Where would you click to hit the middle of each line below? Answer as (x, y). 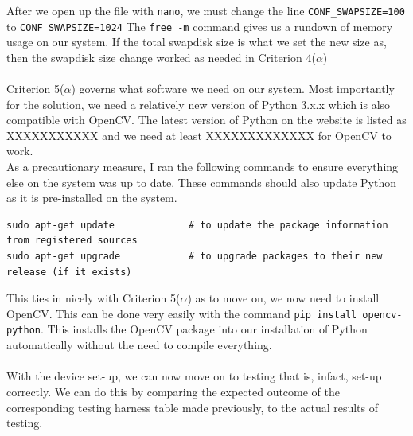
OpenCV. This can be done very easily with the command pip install (182, 313)
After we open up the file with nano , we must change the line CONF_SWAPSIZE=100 (206, 10)
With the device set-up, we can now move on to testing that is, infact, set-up (194, 376)
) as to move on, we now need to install (283, 298)
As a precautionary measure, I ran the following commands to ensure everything (203, 167)
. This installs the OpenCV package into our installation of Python (204, 329)
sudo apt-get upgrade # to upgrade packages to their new (195, 257)
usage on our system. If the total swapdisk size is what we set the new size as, (197, 42)
